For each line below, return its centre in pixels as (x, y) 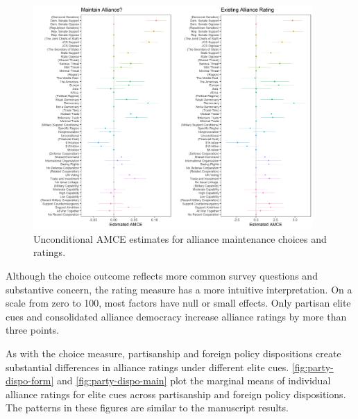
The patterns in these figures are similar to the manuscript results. (147, 408)
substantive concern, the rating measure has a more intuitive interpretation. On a (179, 289)
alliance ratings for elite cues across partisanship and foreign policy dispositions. (176, 394)
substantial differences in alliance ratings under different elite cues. (147, 367)
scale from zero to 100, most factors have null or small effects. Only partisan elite (178, 303)
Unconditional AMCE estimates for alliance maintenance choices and (180, 238)
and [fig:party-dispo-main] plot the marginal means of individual (194, 380)
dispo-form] (30, 380)
